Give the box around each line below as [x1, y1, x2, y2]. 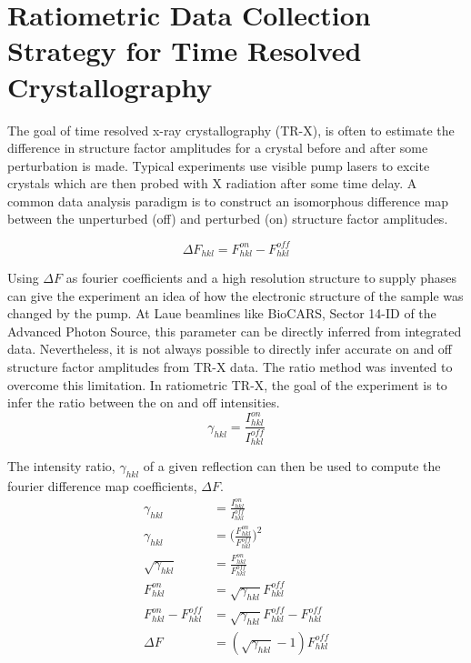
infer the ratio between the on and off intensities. [7, 393, 280, 412]
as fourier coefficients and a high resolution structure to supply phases [65, 268, 457, 287]
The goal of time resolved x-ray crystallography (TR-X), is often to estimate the [7, 120, 455, 139]
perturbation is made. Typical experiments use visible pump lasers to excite [7, 156, 430, 175]
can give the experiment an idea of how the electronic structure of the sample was [7, 286, 464, 305]
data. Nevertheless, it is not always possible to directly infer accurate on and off [7, 339, 453, 358]
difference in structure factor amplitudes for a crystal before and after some [7, 138, 428, 157]
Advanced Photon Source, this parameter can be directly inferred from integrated [7, 321, 462, 340]
